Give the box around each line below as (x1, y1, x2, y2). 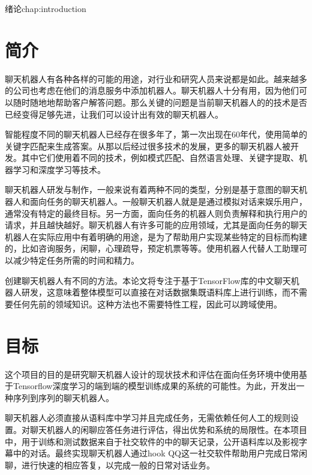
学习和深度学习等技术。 (13, 163, 106, 175)
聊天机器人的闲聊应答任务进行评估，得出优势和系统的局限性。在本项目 (29, 423, 307, 435)
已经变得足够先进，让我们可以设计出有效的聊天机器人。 (5, 107, 223, 120)
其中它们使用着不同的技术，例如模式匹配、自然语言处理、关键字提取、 (21, 151, 299, 164)
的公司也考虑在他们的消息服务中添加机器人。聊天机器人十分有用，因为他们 (5, 84, 299, 97)
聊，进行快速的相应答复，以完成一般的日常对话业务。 (5, 458, 215, 471)
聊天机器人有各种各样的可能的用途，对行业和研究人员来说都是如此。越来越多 (5, 72, 307, 85)
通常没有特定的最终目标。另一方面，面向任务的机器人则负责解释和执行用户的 (5, 207, 307, 219)
